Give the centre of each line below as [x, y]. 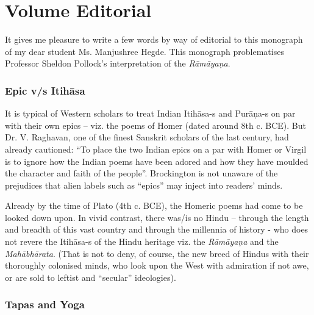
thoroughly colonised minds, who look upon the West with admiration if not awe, [157, 265]
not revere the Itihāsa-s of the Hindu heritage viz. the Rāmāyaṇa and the [142, 241]
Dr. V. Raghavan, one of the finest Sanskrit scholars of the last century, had [147, 137]
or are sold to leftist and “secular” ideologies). [91, 277]
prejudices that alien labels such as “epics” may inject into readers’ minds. [144, 185]
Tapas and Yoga [45, 304]
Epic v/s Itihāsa [45, 90]
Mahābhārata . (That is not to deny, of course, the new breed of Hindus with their [157, 253]
